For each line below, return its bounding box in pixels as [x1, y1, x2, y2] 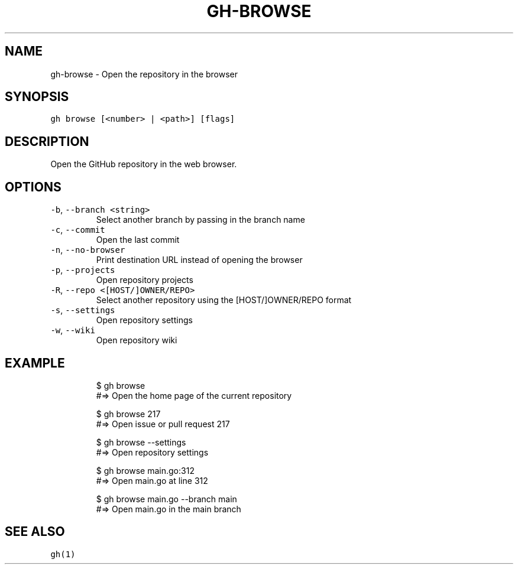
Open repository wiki [96, 335, 177, 346]
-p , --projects [50, 265, 115, 275]
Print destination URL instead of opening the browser [96, 255, 303, 265]
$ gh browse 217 [96, 408, 161, 419]
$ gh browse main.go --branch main [96, 493, 237, 504]
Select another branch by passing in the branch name [96, 214, 305, 225]
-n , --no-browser [50, 245, 125, 255]
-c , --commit [50, 225, 105, 235]
